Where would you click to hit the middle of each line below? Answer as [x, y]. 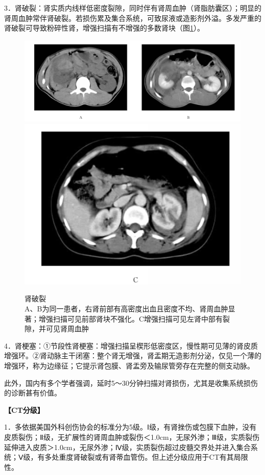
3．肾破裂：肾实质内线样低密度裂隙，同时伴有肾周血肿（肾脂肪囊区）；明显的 [133, 8]
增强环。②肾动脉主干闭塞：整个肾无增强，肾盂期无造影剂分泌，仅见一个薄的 [133, 355]
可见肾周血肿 [67, 328]
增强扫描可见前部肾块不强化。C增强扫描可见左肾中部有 [131, 318]
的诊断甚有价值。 [33, 393]
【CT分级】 [24, 410]
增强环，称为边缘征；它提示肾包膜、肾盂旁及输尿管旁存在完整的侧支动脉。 [129, 366]
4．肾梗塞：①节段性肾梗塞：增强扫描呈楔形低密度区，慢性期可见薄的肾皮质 [131, 345]
